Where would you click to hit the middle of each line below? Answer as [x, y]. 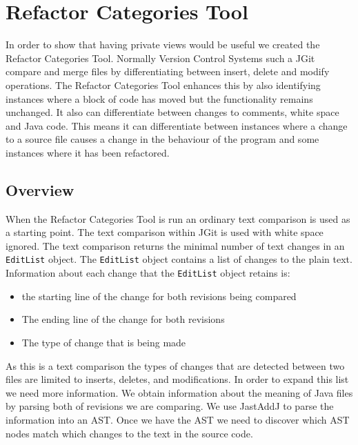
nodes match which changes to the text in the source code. [129, 433]
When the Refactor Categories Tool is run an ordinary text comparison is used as [178, 218]
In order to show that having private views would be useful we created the [163, 44]
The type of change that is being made [104, 342]
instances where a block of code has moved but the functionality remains [159, 98]
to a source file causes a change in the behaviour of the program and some [162, 139]
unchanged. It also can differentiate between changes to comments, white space [172, 112]
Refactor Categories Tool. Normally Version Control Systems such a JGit [160, 58]
